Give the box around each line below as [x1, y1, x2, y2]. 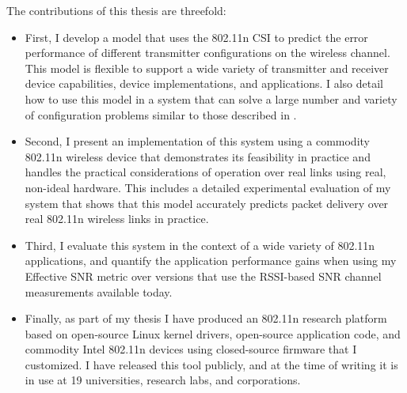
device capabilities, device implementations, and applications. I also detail [25, 75, 383, 92]
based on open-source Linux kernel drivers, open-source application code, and [25, 325, 401, 342]
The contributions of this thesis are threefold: [6, 2, 226, 18]
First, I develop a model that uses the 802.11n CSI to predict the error [25, 28, 368, 45]
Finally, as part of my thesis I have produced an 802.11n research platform [25, 310, 387, 327]
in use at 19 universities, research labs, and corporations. [25, 372, 301, 388]
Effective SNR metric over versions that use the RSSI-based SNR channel [25, 267, 382, 284]
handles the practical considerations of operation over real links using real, [25, 164, 386, 180]
